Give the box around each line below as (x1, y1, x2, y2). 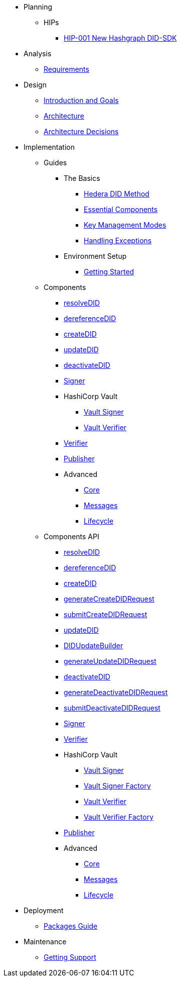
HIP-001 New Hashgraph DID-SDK (64, 34, 177, 42)
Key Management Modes (84, 221, 166, 229)
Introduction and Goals (44, 96, 119, 105)
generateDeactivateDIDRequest (64, 688, 168, 697)
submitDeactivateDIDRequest (64, 704, 160, 712)
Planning (24, 3, 52, 11)
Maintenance (24, 937, 67, 946)
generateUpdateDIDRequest (64, 657, 156, 665)
